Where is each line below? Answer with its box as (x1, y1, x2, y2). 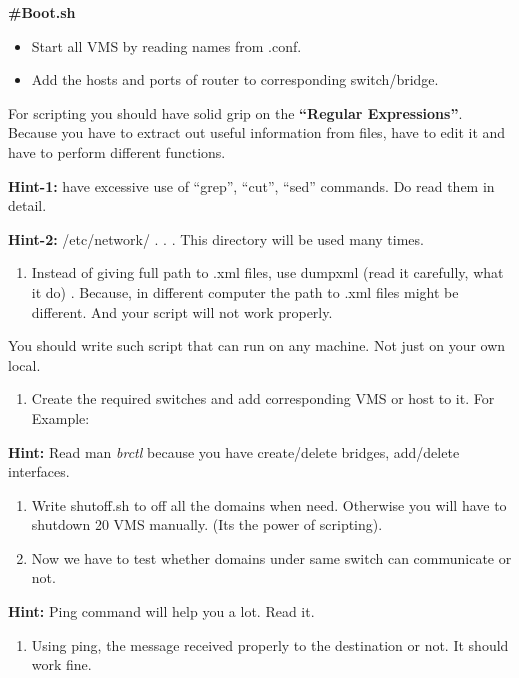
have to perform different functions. (8, 141, 226, 162)
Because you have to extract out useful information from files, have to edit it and (8, 122, 506, 143)
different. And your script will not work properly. (31, 301, 333, 322)
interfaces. (8, 461, 70, 482)
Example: (31, 407, 90, 428)
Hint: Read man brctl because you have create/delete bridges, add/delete (8, 441, 460, 462)
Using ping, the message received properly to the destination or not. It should (31, 634, 509, 655)
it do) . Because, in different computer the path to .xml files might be (31, 281, 459, 302)
